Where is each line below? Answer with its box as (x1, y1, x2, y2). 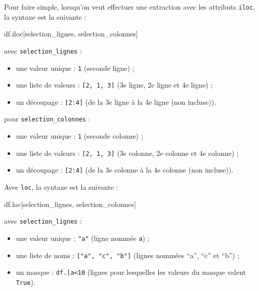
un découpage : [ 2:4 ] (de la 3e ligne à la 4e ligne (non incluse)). (16, 96, 217, 107)
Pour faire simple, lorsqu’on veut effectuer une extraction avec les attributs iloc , (4, 2, 255, 12)
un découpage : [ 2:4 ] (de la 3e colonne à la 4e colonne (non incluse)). (16, 164, 234, 175)
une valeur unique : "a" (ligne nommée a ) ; (16, 233, 150, 243)
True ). (16, 276, 35, 287)
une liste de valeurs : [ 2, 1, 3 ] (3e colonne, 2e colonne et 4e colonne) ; (16, 147, 239, 158)
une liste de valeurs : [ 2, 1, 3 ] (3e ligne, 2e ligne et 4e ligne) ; (16, 79, 213, 90)
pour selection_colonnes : (4, 113, 91, 124)
